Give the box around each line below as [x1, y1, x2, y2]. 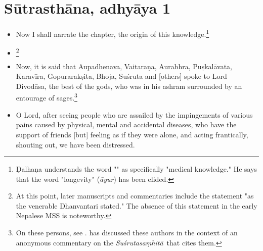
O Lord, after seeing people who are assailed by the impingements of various [16, 109, 253, 120]
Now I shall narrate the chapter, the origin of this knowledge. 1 [16, 27, 209, 39]
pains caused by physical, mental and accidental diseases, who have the [16, 119, 237, 130]
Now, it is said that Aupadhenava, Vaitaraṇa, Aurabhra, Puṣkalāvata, [16, 61, 233, 71]
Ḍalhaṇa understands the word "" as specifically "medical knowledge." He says [16, 164, 257, 174]
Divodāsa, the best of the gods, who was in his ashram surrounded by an [16, 80, 242, 91]
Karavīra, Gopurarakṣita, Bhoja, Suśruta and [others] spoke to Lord [16, 71, 227, 81]
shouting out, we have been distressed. [16, 139, 135, 149]
